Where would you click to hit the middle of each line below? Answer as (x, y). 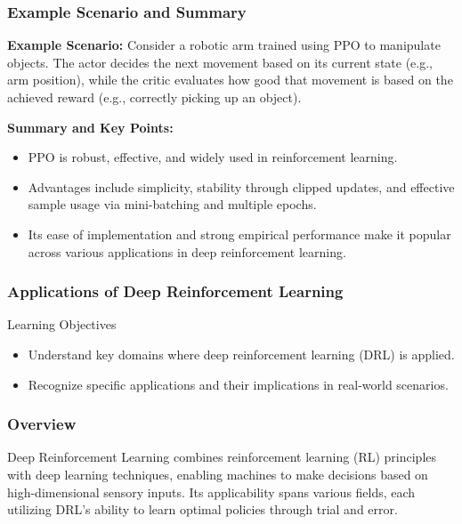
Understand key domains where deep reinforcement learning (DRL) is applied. (241, 354)
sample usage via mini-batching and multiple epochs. (172, 204)
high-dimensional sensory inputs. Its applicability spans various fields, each (211, 492)
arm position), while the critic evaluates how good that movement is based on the (230, 80)
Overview (42, 424)
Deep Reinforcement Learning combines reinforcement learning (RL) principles (222, 457)
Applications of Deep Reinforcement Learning (175, 291)
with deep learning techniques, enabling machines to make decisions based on (218, 474)
